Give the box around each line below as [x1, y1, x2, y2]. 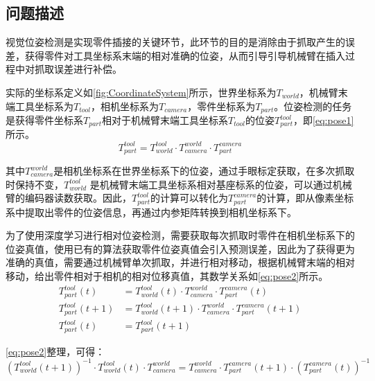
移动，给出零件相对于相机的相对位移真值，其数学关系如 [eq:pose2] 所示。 [6, 269, 329, 283]
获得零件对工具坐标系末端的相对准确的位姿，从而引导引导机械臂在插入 [24, 48, 345, 62]
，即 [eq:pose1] [293, 113, 354, 127]
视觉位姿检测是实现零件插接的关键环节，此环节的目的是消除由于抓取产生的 [6, 35, 345, 49]
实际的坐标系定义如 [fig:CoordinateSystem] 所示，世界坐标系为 [6, 85, 277, 99]
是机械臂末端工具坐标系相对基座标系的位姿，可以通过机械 [89, 177, 352, 191]
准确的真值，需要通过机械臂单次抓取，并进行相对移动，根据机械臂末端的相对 [6, 255, 355, 269]
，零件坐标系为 [187, 98, 256, 113]
